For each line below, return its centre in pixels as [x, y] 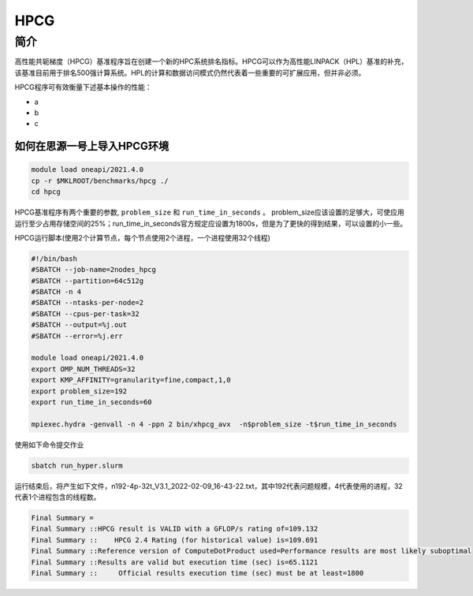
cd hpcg [46, 192]
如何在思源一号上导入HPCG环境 [92, 146]
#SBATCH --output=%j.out [79, 325]
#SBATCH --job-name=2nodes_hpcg [94, 270]
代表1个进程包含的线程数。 [58, 497]
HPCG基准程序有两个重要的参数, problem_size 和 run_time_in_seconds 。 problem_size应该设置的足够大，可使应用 [210, 212]
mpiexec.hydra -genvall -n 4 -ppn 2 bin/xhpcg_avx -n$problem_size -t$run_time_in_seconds [214, 424]
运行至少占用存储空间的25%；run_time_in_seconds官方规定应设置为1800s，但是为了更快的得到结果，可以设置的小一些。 [211, 223]
